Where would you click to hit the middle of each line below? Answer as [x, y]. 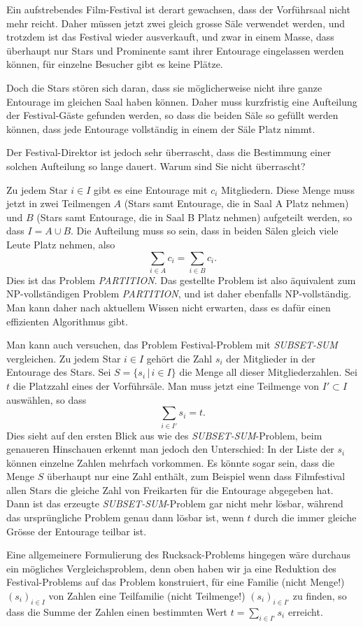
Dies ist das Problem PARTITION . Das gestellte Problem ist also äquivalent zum [181, 280]
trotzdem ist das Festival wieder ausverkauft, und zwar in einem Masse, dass [170, 37]
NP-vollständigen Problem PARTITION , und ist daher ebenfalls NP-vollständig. [179, 294]
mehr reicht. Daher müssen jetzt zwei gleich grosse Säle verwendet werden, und [176, 23]
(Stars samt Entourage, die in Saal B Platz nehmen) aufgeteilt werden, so [194, 217]
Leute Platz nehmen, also [61, 244]
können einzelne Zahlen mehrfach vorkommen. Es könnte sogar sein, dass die [171, 462]
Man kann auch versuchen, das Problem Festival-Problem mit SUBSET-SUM [172, 345]
